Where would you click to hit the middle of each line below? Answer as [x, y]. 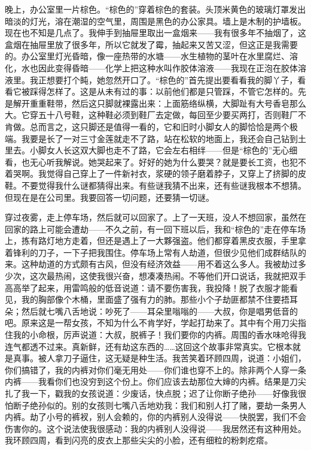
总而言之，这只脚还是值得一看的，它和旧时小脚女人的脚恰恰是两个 [159, 126]
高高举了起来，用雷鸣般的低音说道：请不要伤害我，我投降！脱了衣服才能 [147, 287]
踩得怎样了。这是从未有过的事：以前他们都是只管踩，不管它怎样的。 [164, 91]
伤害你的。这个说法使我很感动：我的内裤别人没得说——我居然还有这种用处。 [155, 428]
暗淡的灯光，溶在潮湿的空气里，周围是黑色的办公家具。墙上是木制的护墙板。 [155, 21]
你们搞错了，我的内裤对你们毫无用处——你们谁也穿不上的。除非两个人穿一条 [155, 369]
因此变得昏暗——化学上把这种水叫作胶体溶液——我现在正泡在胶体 [168, 67]
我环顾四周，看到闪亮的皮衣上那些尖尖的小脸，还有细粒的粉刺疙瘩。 [139, 440]
